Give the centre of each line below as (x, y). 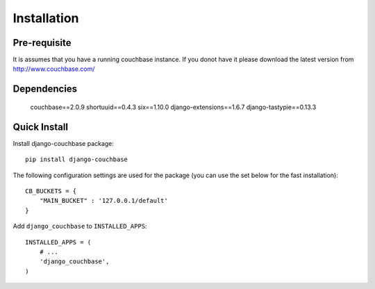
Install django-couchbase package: (64, 143)
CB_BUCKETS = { (51, 191)
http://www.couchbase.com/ (54, 69)
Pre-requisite (42, 43)
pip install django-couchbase (77, 159)
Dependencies (45, 89)
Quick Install (41, 127)
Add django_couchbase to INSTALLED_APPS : (80, 226)
